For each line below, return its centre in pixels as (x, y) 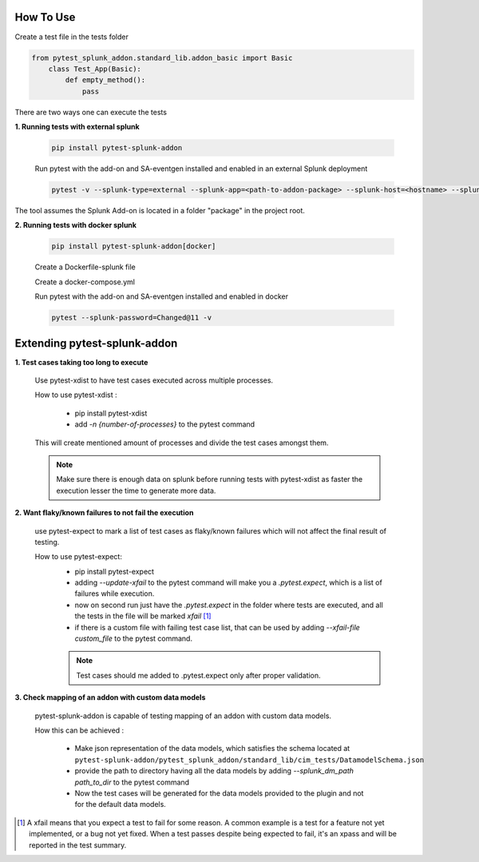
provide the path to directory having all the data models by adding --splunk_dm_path (214, 771)
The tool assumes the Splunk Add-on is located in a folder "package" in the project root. (160, 210)
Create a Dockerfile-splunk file (85, 267)
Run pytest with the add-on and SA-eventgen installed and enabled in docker (162, 296)
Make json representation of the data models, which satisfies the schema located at (212, 749)
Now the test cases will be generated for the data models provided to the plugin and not (219, 793)
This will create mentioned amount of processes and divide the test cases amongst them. (182, 443)
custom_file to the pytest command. (134, 638)
